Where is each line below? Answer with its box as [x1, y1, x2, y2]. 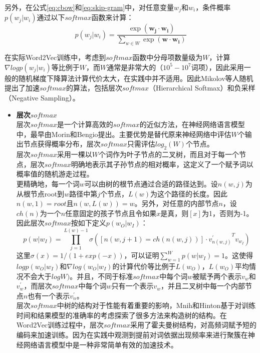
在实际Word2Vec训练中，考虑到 [5, 52, 106, 62]
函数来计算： [91, 12, 134, 22]
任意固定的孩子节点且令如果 [65, 207, 157, 218]
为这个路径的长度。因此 [150, 188, 227, 198]
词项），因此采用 [191, 61, 244, 72]
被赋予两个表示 [192, 270, 242, 281]
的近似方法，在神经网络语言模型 [139, 119, 245, 129]
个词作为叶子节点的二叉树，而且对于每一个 [99, 149, 239, 159]
